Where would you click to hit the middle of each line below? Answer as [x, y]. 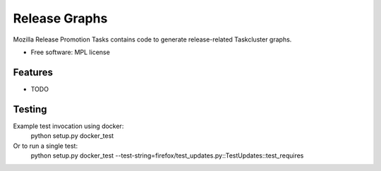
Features [33, 72]
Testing [30, 109]
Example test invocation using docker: [68, 126]
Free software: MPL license [71, 52]
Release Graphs [60, 18]
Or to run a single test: [45, 146]
